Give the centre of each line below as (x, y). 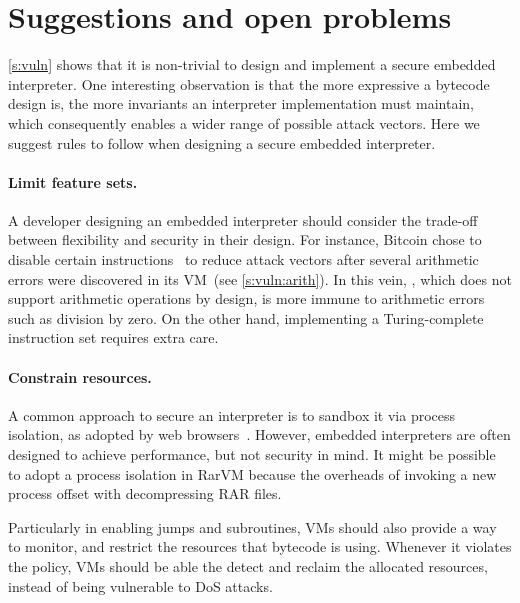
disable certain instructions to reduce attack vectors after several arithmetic (243, 259)
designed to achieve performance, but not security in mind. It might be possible (252, 454)
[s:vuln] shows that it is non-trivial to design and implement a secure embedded (252, 64)
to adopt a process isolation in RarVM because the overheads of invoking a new (252, 473)
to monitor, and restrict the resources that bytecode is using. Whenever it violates (260, 546)
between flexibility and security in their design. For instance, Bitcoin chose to (245, 239)
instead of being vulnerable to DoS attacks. (140, 585)
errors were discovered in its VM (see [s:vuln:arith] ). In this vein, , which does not (260, 278)
